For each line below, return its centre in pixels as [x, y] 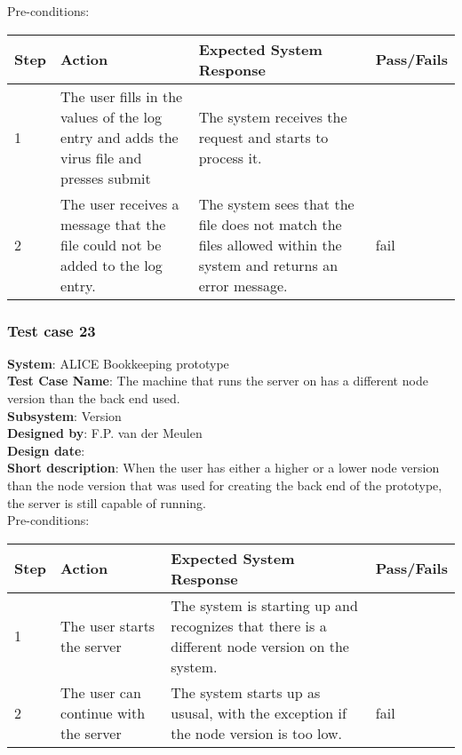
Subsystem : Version [64, 415]
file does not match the [270, 224]
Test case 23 [52, 330]
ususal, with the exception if [259, 712]
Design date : [46, 450]
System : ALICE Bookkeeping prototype [118, 363]
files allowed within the [270, 244]
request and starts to [263, 137]
